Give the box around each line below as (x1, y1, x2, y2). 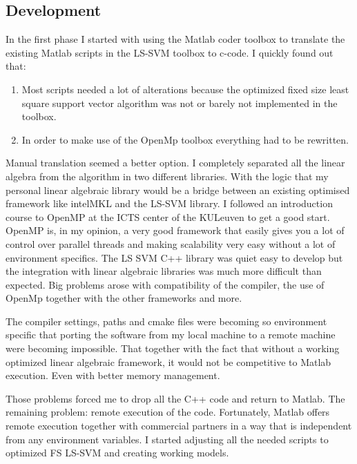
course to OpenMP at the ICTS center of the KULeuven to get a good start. (6, 209, 330, 224)
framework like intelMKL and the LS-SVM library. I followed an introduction (6, 196, 333, 211)
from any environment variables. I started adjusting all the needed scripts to (6, 432, 329, 446)
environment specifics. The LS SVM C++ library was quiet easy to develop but (6, 250, 343, 264)
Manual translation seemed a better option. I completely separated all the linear (6, 155, 345, 170)
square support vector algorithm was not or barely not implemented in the (21, 95, 338, 110)
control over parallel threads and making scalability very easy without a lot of (6, 236, 336, 251)
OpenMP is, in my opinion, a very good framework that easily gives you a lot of (6, 223, 345, 238)
